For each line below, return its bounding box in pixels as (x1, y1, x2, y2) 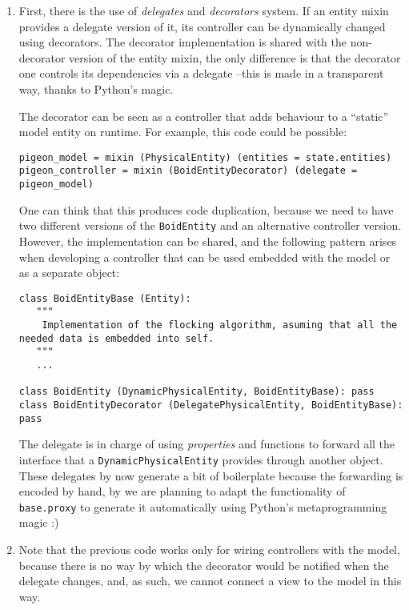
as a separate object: (18, 264, 120, 281)
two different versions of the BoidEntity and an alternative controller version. (18, 217, 402, 234)
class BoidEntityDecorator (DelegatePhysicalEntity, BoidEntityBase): (18, 399, 403, 411)
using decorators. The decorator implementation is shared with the (18, 34, 347, 50)
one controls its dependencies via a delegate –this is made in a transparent (18, 65, 384, 82)
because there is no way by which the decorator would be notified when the (18, 556, 389, 573)
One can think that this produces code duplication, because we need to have (18, 201, 394, 218)
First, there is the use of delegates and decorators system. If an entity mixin (18, 2, 389, 18)
